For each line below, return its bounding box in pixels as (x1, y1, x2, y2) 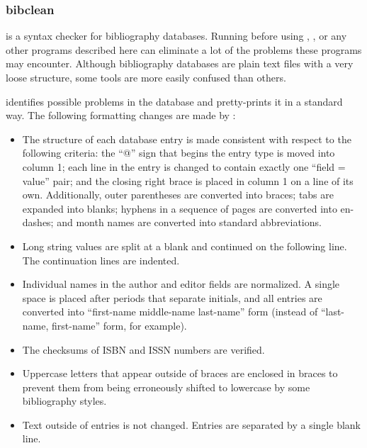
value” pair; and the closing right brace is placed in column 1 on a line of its (22, 173, 354, 188)
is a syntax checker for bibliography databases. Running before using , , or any (6, 28, 347, 43)
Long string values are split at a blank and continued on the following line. (22, 238, 347, 253)
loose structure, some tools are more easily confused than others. (6, 70, 286, 84)
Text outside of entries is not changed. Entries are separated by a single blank (22, 417, 361, 432)
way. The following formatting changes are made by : (6, 108, 236, 123)
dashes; (22, 215, 54, 230)
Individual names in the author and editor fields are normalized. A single (22, 276, 340, 291)
